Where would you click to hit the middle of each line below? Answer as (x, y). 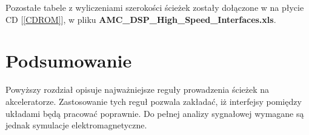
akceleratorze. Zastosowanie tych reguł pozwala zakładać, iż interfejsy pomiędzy (154, 101)
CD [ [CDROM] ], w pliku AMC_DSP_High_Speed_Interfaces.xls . (141, 19)
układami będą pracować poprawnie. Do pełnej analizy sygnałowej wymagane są (155, 113)
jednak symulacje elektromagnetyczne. (76, 125)
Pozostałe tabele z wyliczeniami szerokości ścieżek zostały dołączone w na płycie (155, 7)
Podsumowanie (69, 61)
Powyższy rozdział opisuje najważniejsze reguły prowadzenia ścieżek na (138, 89)
